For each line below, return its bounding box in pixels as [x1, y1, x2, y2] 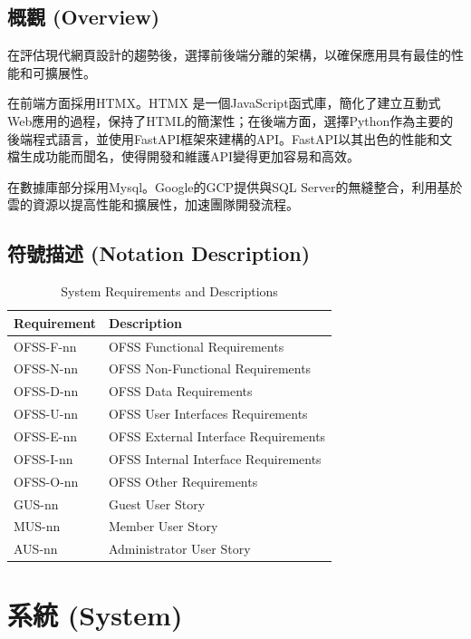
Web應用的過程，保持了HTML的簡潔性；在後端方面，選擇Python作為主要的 [7, 111, 454, 130]
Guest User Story [108, 494, 206, 513]
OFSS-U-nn [14, 404, 78, 423]
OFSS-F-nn [14, 336, 77, 355]
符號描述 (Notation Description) [7, 239, 311, 267]
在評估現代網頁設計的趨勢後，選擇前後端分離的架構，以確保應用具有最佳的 [7, 45, 451, 64]
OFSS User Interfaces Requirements [108, 404, 308, 423]
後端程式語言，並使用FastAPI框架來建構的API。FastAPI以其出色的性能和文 [7, 129, 453, 148]
